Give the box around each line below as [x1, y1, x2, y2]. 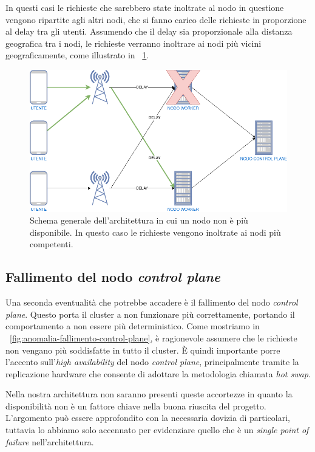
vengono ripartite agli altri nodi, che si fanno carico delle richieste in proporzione [5, 13, 307, 26]
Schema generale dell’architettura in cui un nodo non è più [30, 214, 248, 227]
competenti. [30, 238, 73, 250]
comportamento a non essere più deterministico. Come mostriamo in [5, 320, 260, 332]
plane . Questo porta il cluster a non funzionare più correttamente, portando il [5, 307, 295, 320]
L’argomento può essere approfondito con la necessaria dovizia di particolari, [5, 411, 290, 424]
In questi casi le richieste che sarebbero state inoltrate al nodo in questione [5, 1, 284, 13]
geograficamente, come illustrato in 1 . [5, 49, 149, 61]
